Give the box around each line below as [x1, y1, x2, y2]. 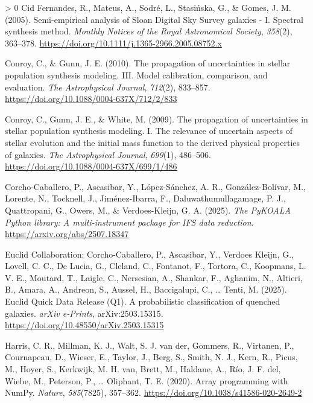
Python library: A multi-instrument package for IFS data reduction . [5, 215, 254, 228]
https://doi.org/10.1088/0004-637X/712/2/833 [5, 92, 177, 105]
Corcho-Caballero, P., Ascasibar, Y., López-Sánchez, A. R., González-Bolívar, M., [5, 180, 306, 192]
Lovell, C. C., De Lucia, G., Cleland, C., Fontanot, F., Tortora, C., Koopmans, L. [5, 259, 306, 272]
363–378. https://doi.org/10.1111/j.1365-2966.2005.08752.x [5, 36, 222, 49]
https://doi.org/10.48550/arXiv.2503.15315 [5, 319, 164, 331]
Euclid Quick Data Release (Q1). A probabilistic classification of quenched [5, 295, 280, 308]
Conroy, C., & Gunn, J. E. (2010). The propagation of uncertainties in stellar [5, 57, 291, 69]
